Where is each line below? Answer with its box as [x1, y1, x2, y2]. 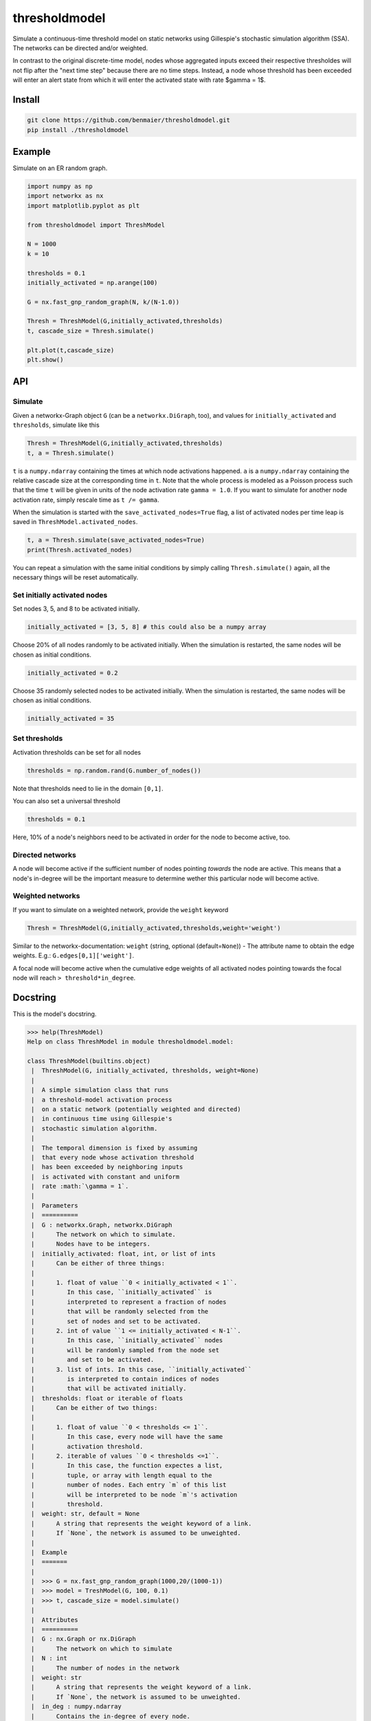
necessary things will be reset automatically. [12, 573, 139, 582]
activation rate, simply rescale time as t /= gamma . [12, 496, 159, 504]
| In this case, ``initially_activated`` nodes [31, 1336, 223, 1344]
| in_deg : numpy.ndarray [31, 1702, 122, 1711]
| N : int [31, 1654, 68, 1662]
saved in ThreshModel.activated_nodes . [12, 518, 138, 526]
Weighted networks [12, 891, 80, 901]
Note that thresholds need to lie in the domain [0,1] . [12, 784, 164, 792]
